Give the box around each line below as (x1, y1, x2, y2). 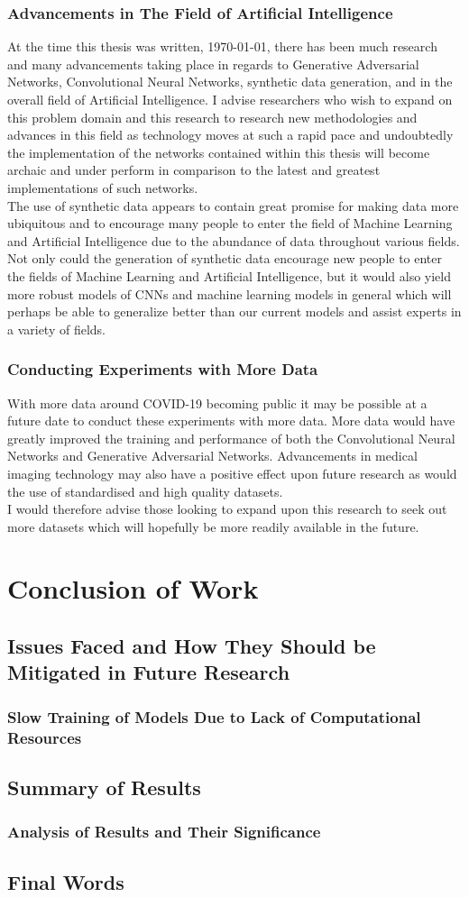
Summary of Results (7, 773, 201, 801)
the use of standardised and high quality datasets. (7, 481, 283, 500)
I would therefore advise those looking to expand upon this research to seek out (7, 499, 447, 518)
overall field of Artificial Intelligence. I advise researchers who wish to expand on (7, 90, 453, 108)
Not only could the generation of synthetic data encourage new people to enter (7, 249, 443, 268)
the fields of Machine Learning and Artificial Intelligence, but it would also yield (7, 266, 452, 285)
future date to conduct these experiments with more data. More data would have (7, 411, 455, 430)
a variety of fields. (7, 319, 106, 338)
